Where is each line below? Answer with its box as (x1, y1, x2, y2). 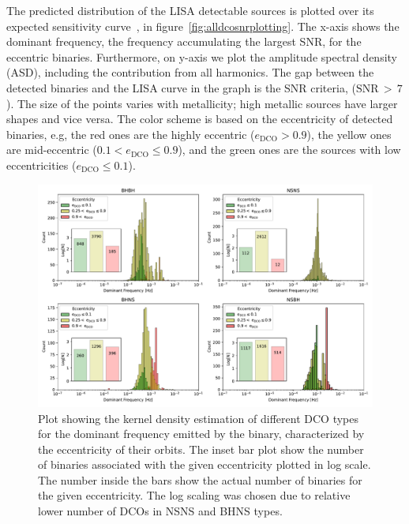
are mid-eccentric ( (6, 141, 97, 158)
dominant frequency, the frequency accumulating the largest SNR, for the (6, 33, 362, 50)
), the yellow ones (306, 125, 392, 142)
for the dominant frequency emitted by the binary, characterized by (38, 425, 365, 442)
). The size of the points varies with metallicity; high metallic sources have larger (6, 95, 398, 111)
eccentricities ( (6, 156, 77, 173)
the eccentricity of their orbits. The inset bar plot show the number (38, 440, 364, 457)
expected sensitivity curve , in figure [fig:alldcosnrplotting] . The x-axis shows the (6, 17, 400, 34)
